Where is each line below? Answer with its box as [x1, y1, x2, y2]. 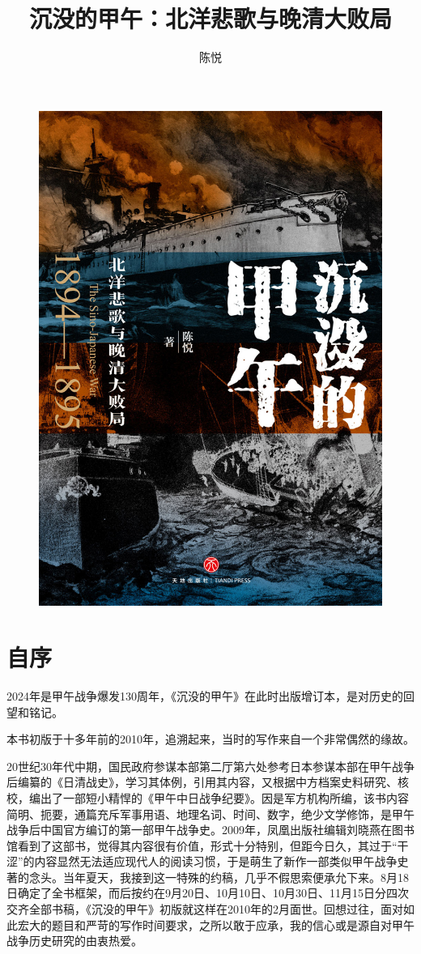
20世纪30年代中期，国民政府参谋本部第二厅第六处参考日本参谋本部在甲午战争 [6, 757, 415, 774]
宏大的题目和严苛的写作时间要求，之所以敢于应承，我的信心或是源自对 [17, 916, 392, 933]
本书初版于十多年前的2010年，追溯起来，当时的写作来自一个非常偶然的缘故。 [6, 730, 415, 747]
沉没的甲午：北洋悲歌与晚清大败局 [28, 2, 392, 35]
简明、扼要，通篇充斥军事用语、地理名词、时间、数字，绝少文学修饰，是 [6, 805, 392, 822]
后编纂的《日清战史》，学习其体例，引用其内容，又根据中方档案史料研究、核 [6, 773, 409, 790]
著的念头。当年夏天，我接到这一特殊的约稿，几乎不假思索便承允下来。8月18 [6, 868, 409, 885]
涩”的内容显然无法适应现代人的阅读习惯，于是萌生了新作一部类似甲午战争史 [6, 853, 409, 870]
